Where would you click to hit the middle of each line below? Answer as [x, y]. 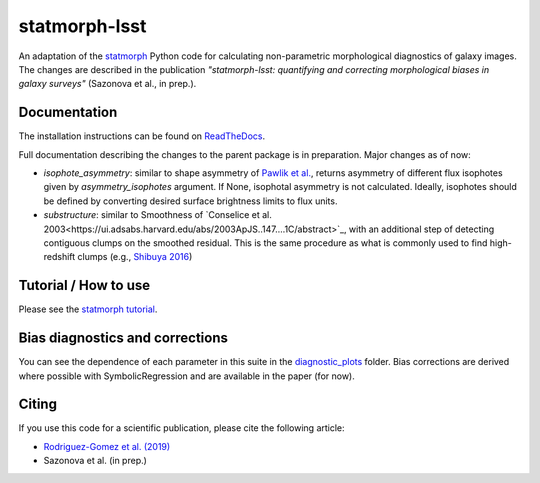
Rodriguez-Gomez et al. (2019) [107, 446]
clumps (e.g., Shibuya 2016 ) [135, 257]
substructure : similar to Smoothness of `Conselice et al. [157, 215]
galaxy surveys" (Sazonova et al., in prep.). [107, 84]
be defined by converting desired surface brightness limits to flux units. [190, 201]
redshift [59, 257]
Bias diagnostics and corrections [123, 338]
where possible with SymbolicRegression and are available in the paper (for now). [186, 376]
